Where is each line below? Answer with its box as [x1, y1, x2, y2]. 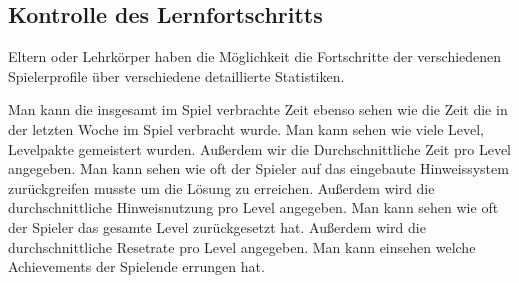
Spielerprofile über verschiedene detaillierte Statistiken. [8, 65, 345, 86]
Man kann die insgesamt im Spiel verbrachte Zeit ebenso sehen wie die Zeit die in [8, 99, 508, 120]
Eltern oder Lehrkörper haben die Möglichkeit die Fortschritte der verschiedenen [8, 46, 502, 67]
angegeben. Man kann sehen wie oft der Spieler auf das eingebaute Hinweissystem [8, 158, 509, 179]
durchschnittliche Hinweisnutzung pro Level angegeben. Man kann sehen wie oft [8, 197, 499, 218]
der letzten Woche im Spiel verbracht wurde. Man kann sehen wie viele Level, [8, 118, 485, 139]
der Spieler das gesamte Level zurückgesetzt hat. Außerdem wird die [8, 216, 426, 237]
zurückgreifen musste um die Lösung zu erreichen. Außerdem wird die [8, 177, 435, 198]
